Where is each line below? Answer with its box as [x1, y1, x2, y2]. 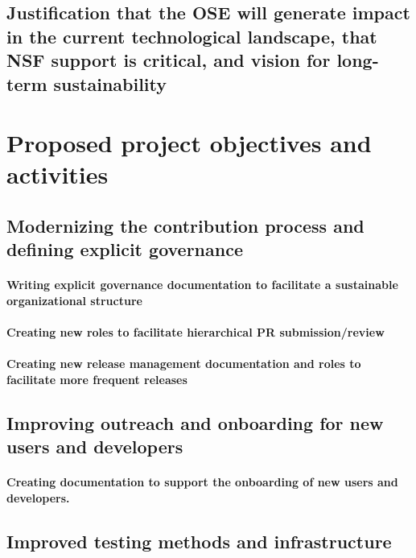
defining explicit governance [6, 237, 243, 262]
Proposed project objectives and [6, 126, 372, 159]
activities [6, 158, 109, 191]
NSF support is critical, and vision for [6, 48, 331, 72]
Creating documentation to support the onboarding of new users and [6, 473, 398, 490]
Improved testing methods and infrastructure [6, 528, 392, 553]
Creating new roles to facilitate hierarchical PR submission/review [6, 324, 385, 341]
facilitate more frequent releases [6, 370, 187, 387]
